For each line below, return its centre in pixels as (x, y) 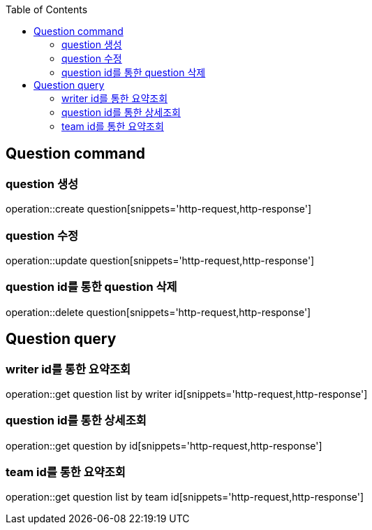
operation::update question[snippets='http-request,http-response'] (160, 260)
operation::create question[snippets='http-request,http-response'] (159, 209)
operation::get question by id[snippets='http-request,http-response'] (164, 445)
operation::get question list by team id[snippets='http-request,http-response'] (185, 497)
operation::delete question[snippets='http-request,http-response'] (158, 312)
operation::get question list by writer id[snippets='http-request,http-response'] (187, 394)
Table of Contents (47, 9)
